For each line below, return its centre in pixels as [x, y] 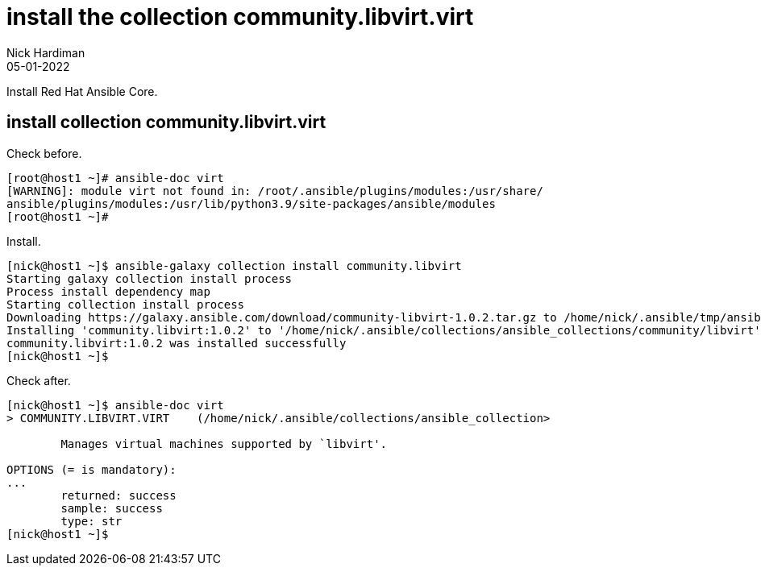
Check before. [44, 153]
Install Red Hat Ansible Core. [82, 91]
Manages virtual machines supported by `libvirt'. [224, 444]
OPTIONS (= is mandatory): [91, 469]
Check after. [39, 380]
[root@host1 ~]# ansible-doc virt [115, 178]
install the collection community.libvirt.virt [240, 17]
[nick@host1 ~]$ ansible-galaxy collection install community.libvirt [234, 265]
